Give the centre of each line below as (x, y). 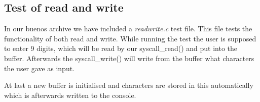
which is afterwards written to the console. (70, 95)
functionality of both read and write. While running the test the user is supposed (130, 38)
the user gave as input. (40, 68)
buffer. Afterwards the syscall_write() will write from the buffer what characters (129, 58)
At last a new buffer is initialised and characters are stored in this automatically (129, 85)
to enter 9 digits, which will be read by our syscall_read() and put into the (121, 48)
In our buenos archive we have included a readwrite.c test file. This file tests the (128, 29)
